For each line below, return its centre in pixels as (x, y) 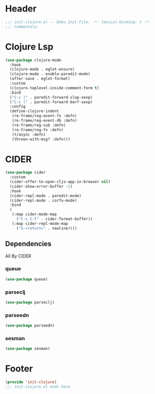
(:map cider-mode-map (34, 214)
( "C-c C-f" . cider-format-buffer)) (54, 219)
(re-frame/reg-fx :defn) (38, 130)
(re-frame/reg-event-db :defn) (44, 120)
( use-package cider (25, 172)
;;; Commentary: (22, 26)
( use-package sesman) (28, 349)
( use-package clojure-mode (33, 60)
